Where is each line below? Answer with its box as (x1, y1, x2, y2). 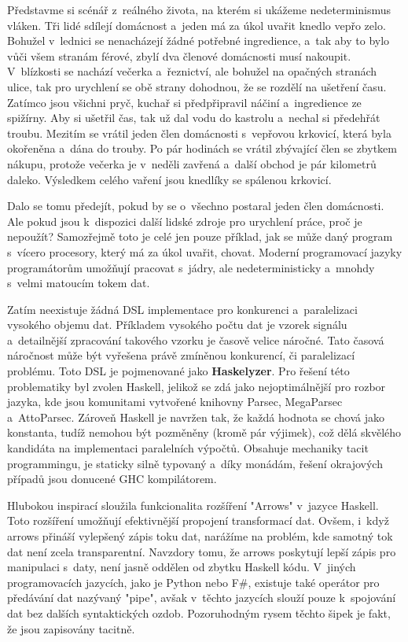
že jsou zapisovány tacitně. (7, 620, 135, 636)
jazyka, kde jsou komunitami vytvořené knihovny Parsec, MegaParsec (7, 393, 343, 410)
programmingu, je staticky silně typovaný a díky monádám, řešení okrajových (7, 455, 383, 471)
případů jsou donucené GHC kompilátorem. (7, 470, 217, 487)
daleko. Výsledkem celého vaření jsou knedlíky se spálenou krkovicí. (7, 171, 332, 187)
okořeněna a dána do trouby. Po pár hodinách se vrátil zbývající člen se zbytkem (7, 140, 397, 157)
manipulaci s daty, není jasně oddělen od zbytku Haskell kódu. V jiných (7, 559, 356, 575)
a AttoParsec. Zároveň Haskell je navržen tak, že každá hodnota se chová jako (7, 408, 384, 425)
